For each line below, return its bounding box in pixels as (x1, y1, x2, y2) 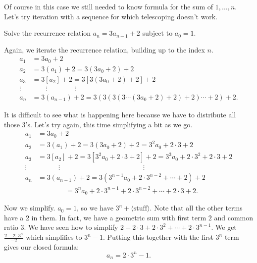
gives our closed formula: (4, 241, 79, 252)
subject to (142, 28, 173, 38)
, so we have (76, 203, 113, 213)
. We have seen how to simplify (24, 222, 118, 232)
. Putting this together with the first (103, 232, 213, 242)
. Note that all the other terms (150, 203, 243, 213)
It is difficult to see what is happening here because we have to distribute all (4, 109, 236, 119)
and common (214, 212, 254, 222)
